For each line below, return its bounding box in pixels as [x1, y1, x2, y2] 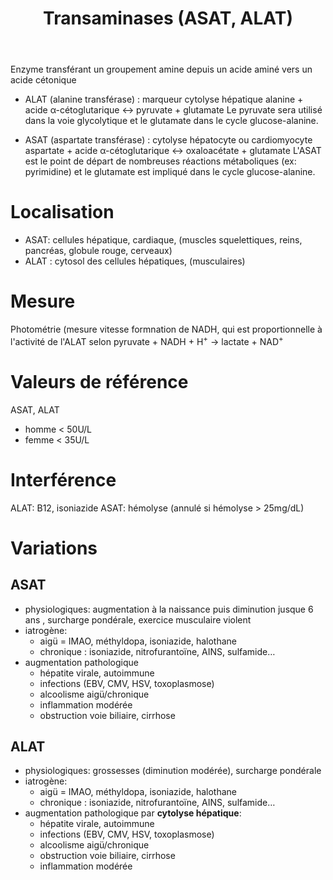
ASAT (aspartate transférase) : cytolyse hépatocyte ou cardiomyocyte [24, 134, 313, 146]
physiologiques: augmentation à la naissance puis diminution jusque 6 [24, 603, 314, 615]
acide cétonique [10, 74, 77, 86]
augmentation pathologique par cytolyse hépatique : [24, 807, 242, 819]
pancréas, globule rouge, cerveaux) [24, 245, 173, 257]
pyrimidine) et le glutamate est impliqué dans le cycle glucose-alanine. [24, 166, 316, 178]
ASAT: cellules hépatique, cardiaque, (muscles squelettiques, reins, [24, 234, 303, 246]
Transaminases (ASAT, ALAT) [43, 7, 293, 30]
